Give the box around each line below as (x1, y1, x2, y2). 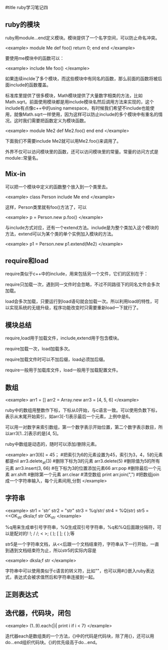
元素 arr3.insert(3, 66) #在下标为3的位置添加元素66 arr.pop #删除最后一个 (5, 465, 157, 471)
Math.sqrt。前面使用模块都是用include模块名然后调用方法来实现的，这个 (5, 98, 154, 104)
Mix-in (5, 170, 26, 178)
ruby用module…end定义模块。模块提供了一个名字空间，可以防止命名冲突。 (5, 35, 160, 41)
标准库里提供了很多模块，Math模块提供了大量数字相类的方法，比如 (5, 92, 143, 98)
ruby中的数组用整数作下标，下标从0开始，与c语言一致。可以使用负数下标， (5, 407, 160, 413)
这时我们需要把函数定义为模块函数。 (13, 117, 88, 123)
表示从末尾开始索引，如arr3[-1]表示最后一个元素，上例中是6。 (5, 414, 133, 420)
